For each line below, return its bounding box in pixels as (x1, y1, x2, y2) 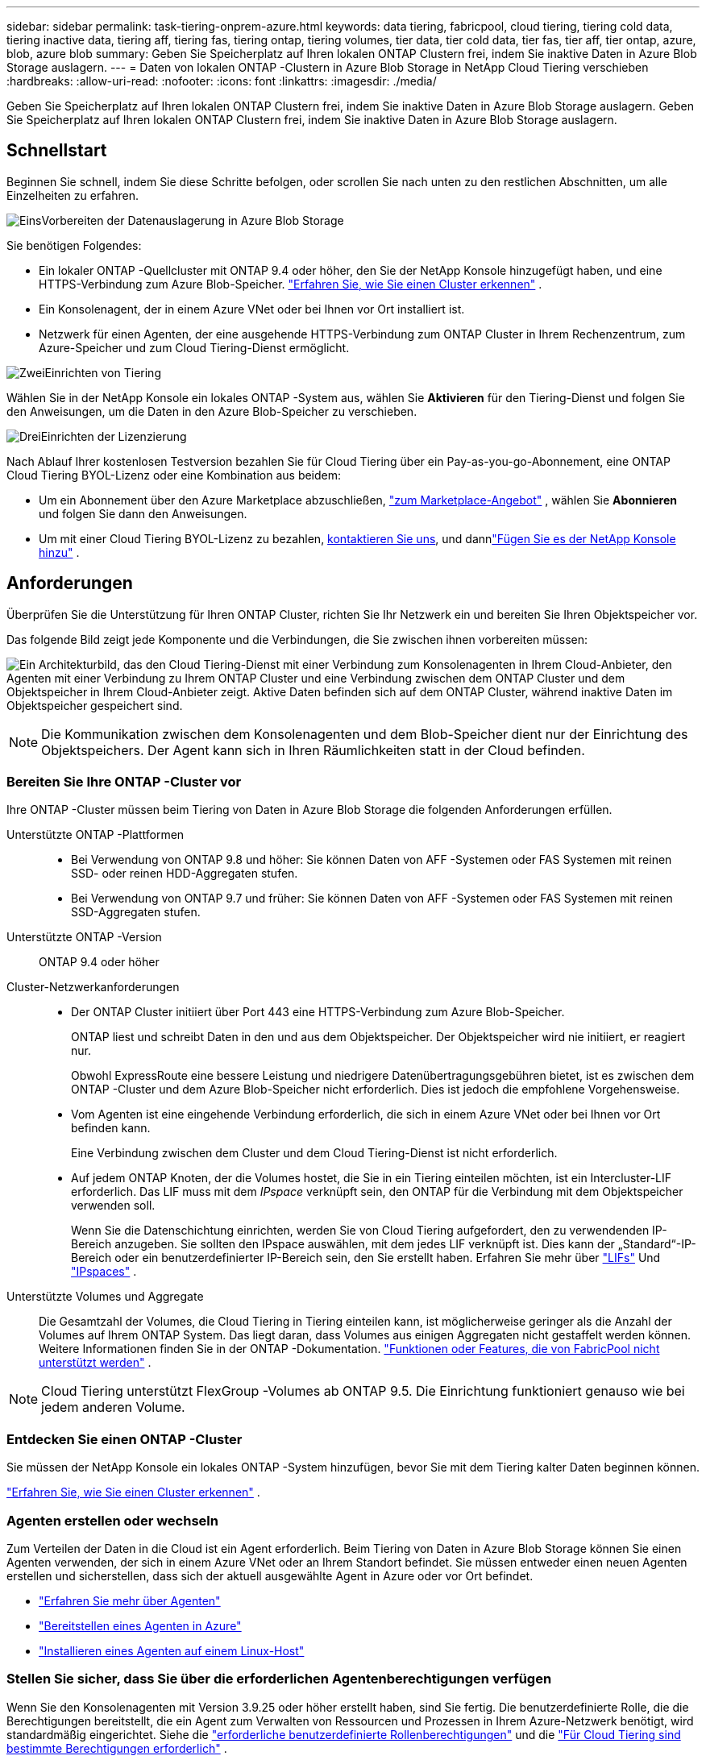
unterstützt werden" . (39, 1355, 152, 1370)
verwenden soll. (71, 1198, 156, 1213)
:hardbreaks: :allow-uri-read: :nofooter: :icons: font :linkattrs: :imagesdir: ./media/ (6, 74, 437, 88)
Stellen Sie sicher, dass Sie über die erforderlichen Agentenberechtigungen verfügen (6, 1671, 552, 1687)
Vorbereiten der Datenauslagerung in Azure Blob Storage (41, 213, 344, 227)
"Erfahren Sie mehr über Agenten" (39, 1593, 221, 1608)
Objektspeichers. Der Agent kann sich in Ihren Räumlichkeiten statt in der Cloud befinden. (41, 741, 585, 758)
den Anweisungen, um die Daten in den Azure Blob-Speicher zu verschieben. (6, 404, 417, 418)
